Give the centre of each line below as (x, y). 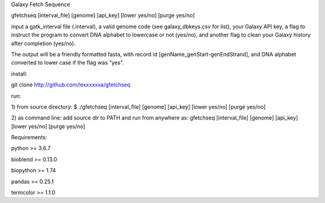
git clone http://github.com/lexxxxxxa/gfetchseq (71, 85)
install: (19, 74)
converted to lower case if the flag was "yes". (68, 62)
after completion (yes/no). (43, 43)
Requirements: (29, 138)
